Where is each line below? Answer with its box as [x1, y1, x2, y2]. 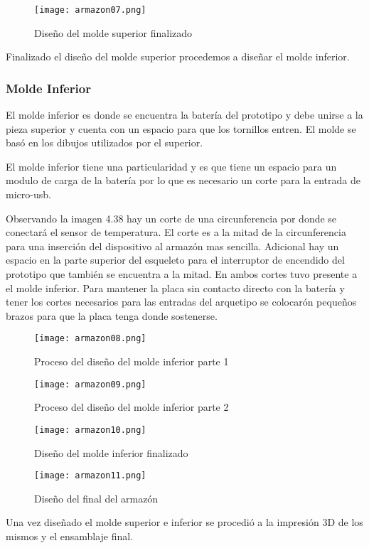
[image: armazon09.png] [34, 379, 146, 389]
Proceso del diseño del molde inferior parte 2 [34, 399, 229, 414]
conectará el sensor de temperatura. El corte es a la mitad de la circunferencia [6, 225, 346, 240]
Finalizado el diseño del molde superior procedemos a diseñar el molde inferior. [6, 49, 350, 64]
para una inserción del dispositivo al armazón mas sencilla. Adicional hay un [6, 238, 339, 253]
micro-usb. [6, 187, 51, 202]
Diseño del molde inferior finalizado [34, 445, 188, 460]
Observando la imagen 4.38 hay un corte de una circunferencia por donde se [6, 210, 337, 225]
